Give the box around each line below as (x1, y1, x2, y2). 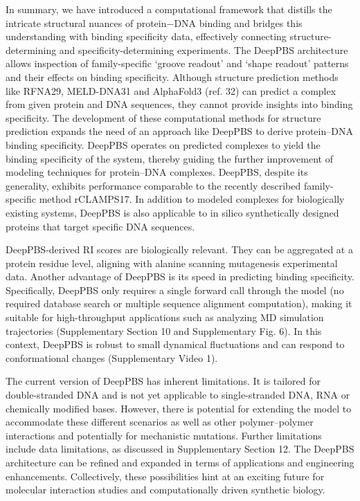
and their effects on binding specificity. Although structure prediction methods (6, 69, 339, 84)
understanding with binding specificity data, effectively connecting (6, 29, 287, 44)
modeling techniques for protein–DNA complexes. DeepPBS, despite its (6, 165, 308, 179)
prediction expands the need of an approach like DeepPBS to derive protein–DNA (6, 124, 353, 138)
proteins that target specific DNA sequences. (6, 219, 195, 233)
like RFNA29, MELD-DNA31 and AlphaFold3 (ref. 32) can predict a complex (6, 83, 336, 98)
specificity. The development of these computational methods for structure (6, 110, 321, 125)
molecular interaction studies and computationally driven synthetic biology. (6, 482, 325, 497)
